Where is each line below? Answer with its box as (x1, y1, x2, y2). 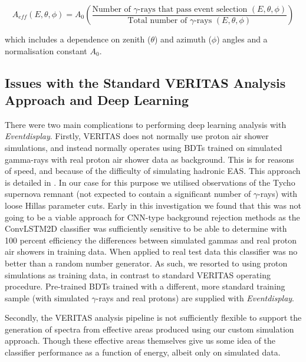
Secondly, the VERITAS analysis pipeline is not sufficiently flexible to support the (5, 311, 302, 324)
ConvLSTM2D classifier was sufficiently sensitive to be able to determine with (5, 222, 287, 235)
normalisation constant (5, 44, 87, 57)
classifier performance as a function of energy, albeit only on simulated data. (5, 346, 281, 358)
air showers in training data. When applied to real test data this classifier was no (5, 245, 298, 258)
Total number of (127, 16, 187, 25)
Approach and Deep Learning (5, 90, 189, 108)
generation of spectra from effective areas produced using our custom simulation (5, 322, 294, 335)
